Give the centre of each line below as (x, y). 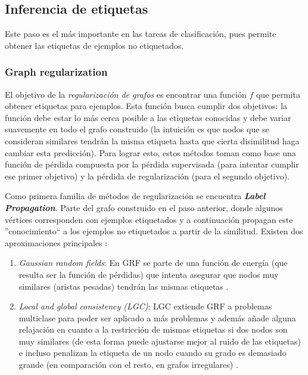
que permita (278, 94)
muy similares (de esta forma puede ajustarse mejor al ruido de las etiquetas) (160, 341)
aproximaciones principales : (56, 242)
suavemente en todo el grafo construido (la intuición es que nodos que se (137, 129)
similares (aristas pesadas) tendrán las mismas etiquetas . (124, 286)
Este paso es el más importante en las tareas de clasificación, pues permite (141, 34)
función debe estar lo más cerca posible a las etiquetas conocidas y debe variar (148, 117)
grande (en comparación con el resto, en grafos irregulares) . (128, 365)
